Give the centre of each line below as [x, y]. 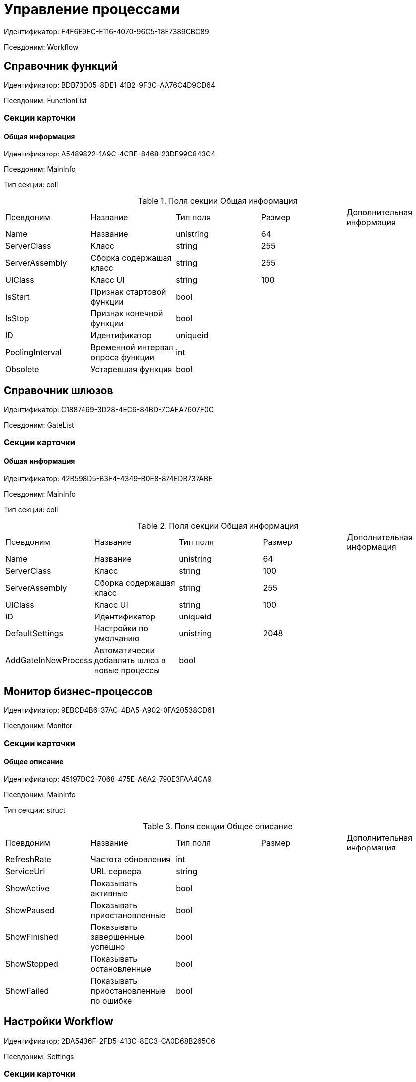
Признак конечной [127, 314]
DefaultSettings [34, 633]
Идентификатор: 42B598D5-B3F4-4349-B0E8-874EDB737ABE [108, 478]
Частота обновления [131, 860]
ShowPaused [30, 910]
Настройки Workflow [59, 1022]
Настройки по [121, 628]
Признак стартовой [128, 292]
